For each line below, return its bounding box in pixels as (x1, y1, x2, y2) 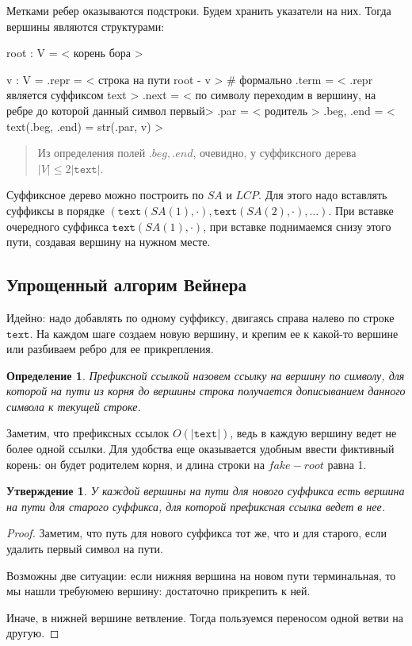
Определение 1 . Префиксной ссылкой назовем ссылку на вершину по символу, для (6, 367, 405, 383)
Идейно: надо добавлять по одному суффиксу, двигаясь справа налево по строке (6, 309, 395, 325)
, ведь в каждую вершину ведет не (230, 425, 397, 441)
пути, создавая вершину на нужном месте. (6, 233, 211, 250)
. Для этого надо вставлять (258, 186, 387, 203)
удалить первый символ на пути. (6, 540, 164, 557)
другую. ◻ (6, 625, 59, 641)
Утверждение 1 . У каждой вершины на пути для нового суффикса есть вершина (6, 483, 405, 499)
